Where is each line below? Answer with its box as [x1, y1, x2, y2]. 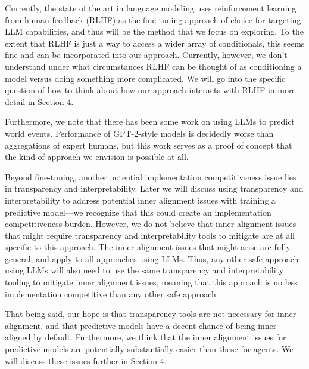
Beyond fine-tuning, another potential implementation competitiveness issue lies [5, 170, 296, 183]
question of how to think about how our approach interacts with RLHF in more [5, 84, 296, 96]
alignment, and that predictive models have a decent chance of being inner [5, 319, 277, 331]
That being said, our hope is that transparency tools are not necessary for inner [5, 307, 296, 320]
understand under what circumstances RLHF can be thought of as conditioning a [5, 60, 302, 72]
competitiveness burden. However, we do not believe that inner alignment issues [5, 217, 296, 230]
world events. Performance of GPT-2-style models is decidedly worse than [5, 127, 274, 139]
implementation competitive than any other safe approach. [5, 287, 219, 300]
